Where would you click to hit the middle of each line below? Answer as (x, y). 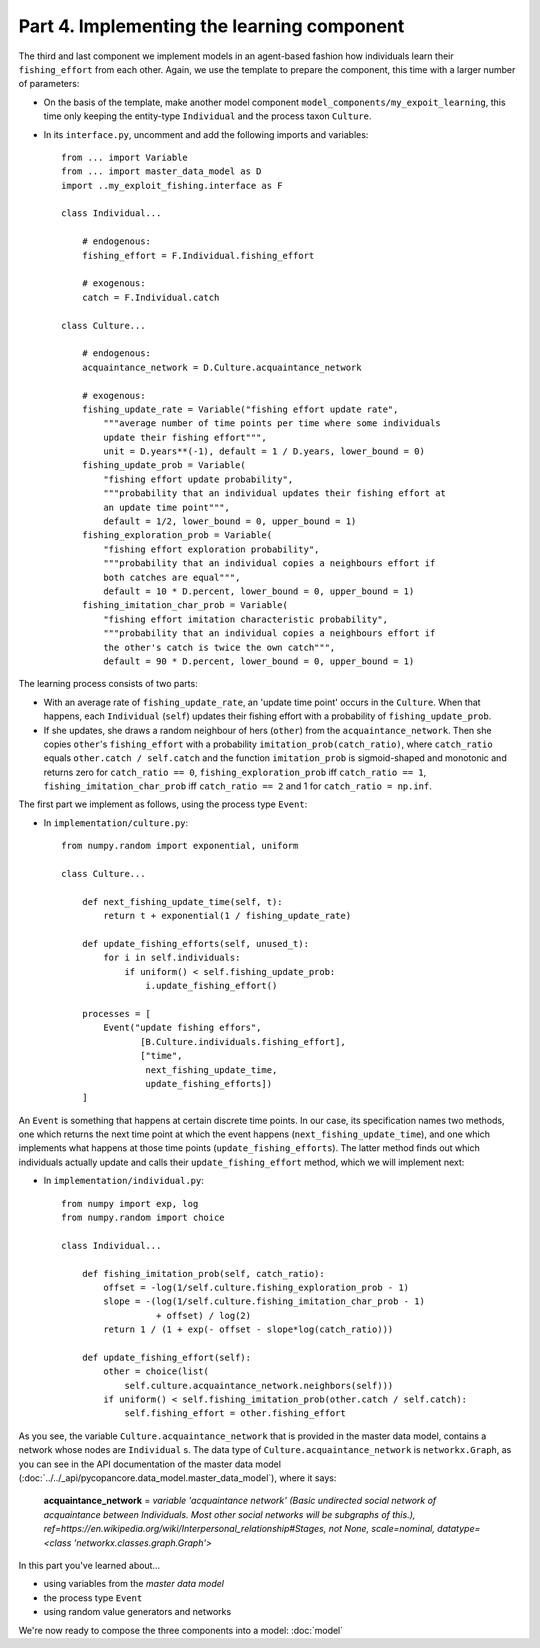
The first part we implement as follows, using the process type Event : (163, 804)
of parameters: (49, 84)
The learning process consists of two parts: (108, 684)
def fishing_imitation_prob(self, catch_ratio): (203, 1273)
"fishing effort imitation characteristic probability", (246, 619)
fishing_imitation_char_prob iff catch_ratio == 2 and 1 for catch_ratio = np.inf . (237, 786)
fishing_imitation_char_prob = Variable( (185, 605)
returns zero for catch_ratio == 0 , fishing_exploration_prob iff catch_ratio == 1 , (235, 772)
